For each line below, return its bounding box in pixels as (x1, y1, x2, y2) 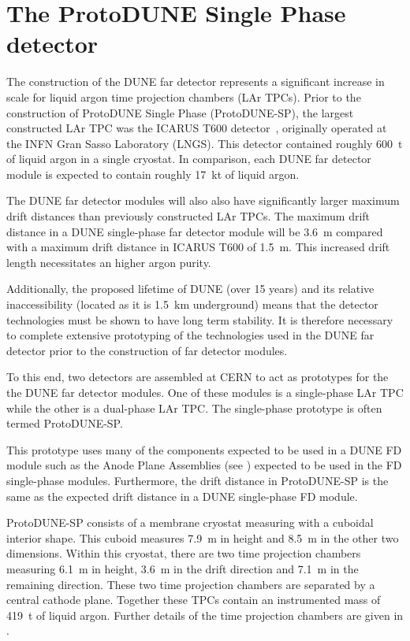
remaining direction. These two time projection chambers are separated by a (6, 576, 375, 592)
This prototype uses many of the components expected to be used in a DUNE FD (6, 441, 402, 458)
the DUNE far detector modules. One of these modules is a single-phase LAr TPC (6, 384, 404, 400)
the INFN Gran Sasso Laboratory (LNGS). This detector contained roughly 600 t (6, 135, 403, 151)
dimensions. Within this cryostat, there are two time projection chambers (6, 545, 361, 561)
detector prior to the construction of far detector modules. (6, 342, 288, 358)
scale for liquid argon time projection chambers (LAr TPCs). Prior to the (6, 88, 361, 105)
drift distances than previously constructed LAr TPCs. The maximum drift (6, 208, 371, 224)
